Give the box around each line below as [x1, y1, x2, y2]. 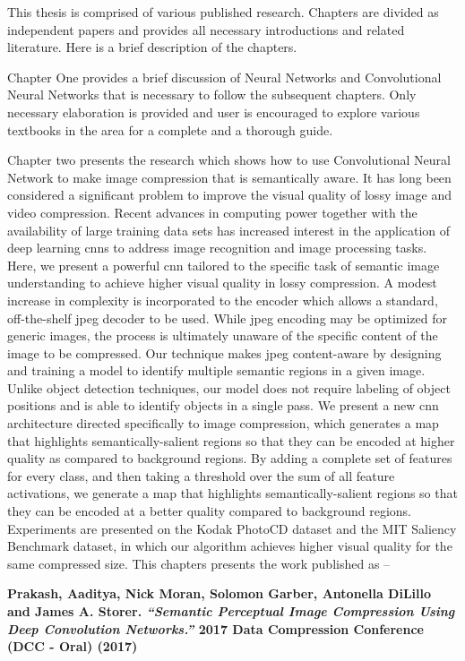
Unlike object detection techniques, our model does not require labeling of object [7, 378, 451, 397]
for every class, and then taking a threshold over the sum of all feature [7, 466, 395, 485]
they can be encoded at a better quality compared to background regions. [7, 502, 411, 520]
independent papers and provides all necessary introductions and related [7, 20, 405, 39]
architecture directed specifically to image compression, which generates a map [7, 414, 439, 433]
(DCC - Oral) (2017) [7, 637, 138, 656]
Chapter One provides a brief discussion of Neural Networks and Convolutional [7, 67, 442, 86]
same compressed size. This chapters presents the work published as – [7, 554, 391, 572]
